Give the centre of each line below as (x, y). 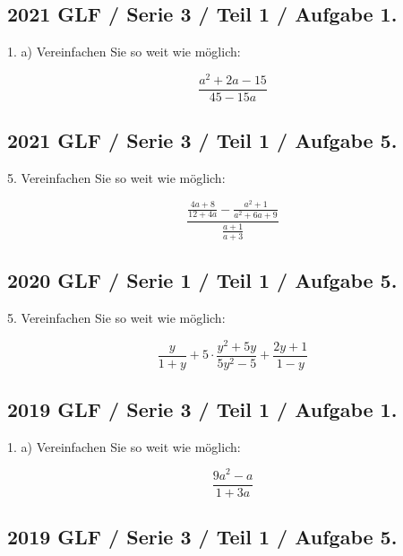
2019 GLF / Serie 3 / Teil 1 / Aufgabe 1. (202, 409)
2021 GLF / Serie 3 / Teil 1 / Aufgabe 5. (202, 140)
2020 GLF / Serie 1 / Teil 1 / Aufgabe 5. (202, 280)
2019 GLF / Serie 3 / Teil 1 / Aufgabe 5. (202, 537)
